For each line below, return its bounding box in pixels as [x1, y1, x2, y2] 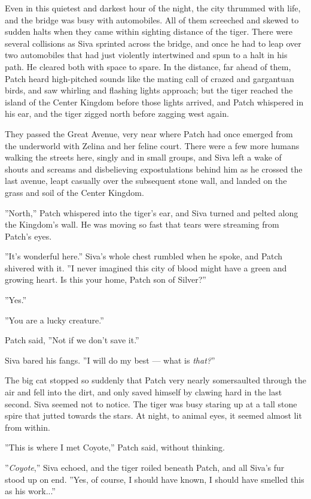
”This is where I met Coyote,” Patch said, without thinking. [5, 441, 225, 453]
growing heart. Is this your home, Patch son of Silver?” [5, 273, 206, 286]
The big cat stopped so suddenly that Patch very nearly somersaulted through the [5, 374, 306, 386]
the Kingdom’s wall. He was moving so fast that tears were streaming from [5, 218, 279, 231]
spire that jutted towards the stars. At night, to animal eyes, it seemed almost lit [5, 409, 302, 422]
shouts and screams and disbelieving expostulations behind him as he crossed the [5, 162, 303, 175]
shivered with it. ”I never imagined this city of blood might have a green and [5, 261, 287, 274]
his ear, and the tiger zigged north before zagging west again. [5, 107, 229, 120]
